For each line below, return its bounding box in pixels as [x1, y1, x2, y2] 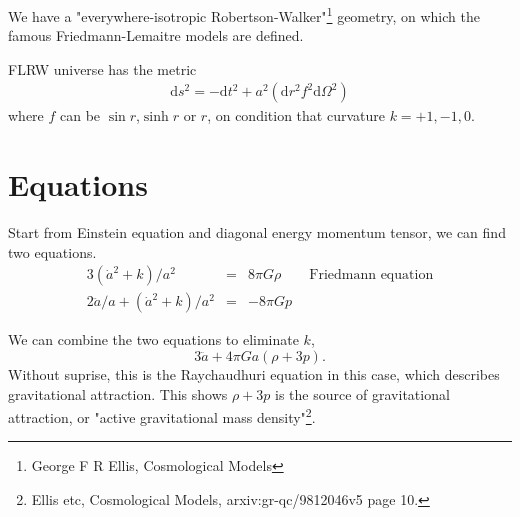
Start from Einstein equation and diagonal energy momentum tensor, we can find [8, 222, 506, 243]
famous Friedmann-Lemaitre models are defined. [8, 25, 304, 46]
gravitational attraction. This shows [8, 383, 228, 404]
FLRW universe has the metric [8, 58, 197, 79]
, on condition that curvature [207, 105, 385, 126]
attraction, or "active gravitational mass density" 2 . [8, 404, 316, 427]
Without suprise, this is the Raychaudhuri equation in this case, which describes [8, 364, 500, 385]
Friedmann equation [309, 268, 434, 283]
